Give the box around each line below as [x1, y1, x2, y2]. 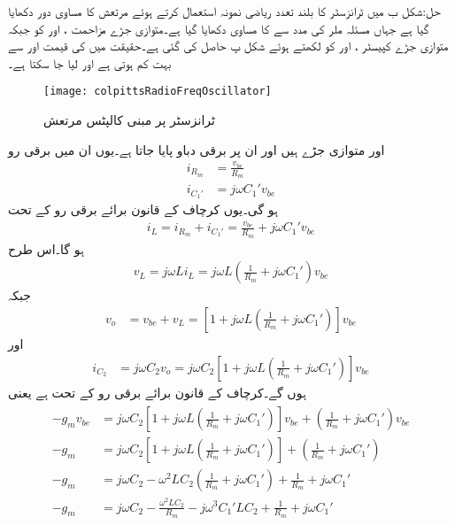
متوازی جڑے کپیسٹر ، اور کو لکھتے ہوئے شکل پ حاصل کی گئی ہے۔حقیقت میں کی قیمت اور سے [8, 36, 449, 55]
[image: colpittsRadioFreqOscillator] [43, 85, 272, 98]
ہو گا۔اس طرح [8, 239, 84, 258]
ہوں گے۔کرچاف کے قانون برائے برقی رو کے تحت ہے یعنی [8, 382, 306, 401]
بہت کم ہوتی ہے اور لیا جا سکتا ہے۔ [8, 53, 172, 72]
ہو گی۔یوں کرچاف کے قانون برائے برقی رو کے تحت [8, 200, 278, 219]
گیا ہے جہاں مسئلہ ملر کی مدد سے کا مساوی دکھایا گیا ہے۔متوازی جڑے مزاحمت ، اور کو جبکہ [8, 19, 429, 37]
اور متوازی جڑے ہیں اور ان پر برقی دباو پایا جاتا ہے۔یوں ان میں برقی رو [8, 140, 385, 158]
